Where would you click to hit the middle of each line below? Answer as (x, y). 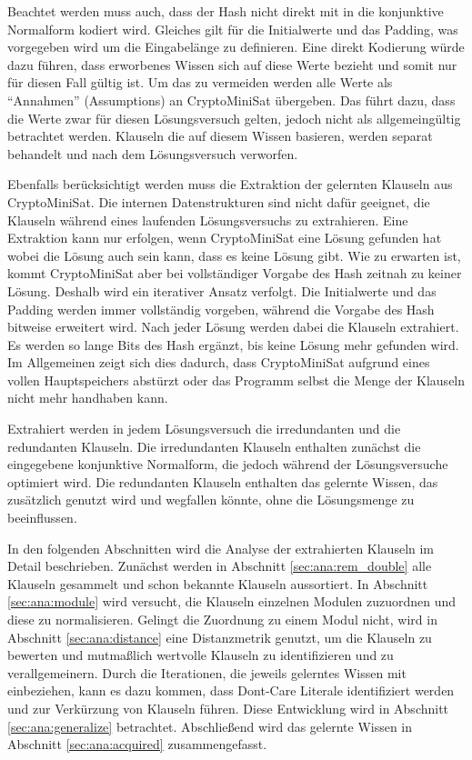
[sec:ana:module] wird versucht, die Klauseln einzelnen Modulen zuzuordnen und (232, 601)
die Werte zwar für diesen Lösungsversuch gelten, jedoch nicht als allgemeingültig (234, 118)
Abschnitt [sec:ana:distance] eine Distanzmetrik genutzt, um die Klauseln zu (220, 637)
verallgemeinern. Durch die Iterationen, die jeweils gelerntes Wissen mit (207, 672)
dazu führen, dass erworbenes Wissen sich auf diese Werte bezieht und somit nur (232, 64)
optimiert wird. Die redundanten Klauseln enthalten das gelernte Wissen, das (223, 481)
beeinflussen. (42, 518)
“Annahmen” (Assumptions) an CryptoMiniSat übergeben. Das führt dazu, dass (231, 100)
